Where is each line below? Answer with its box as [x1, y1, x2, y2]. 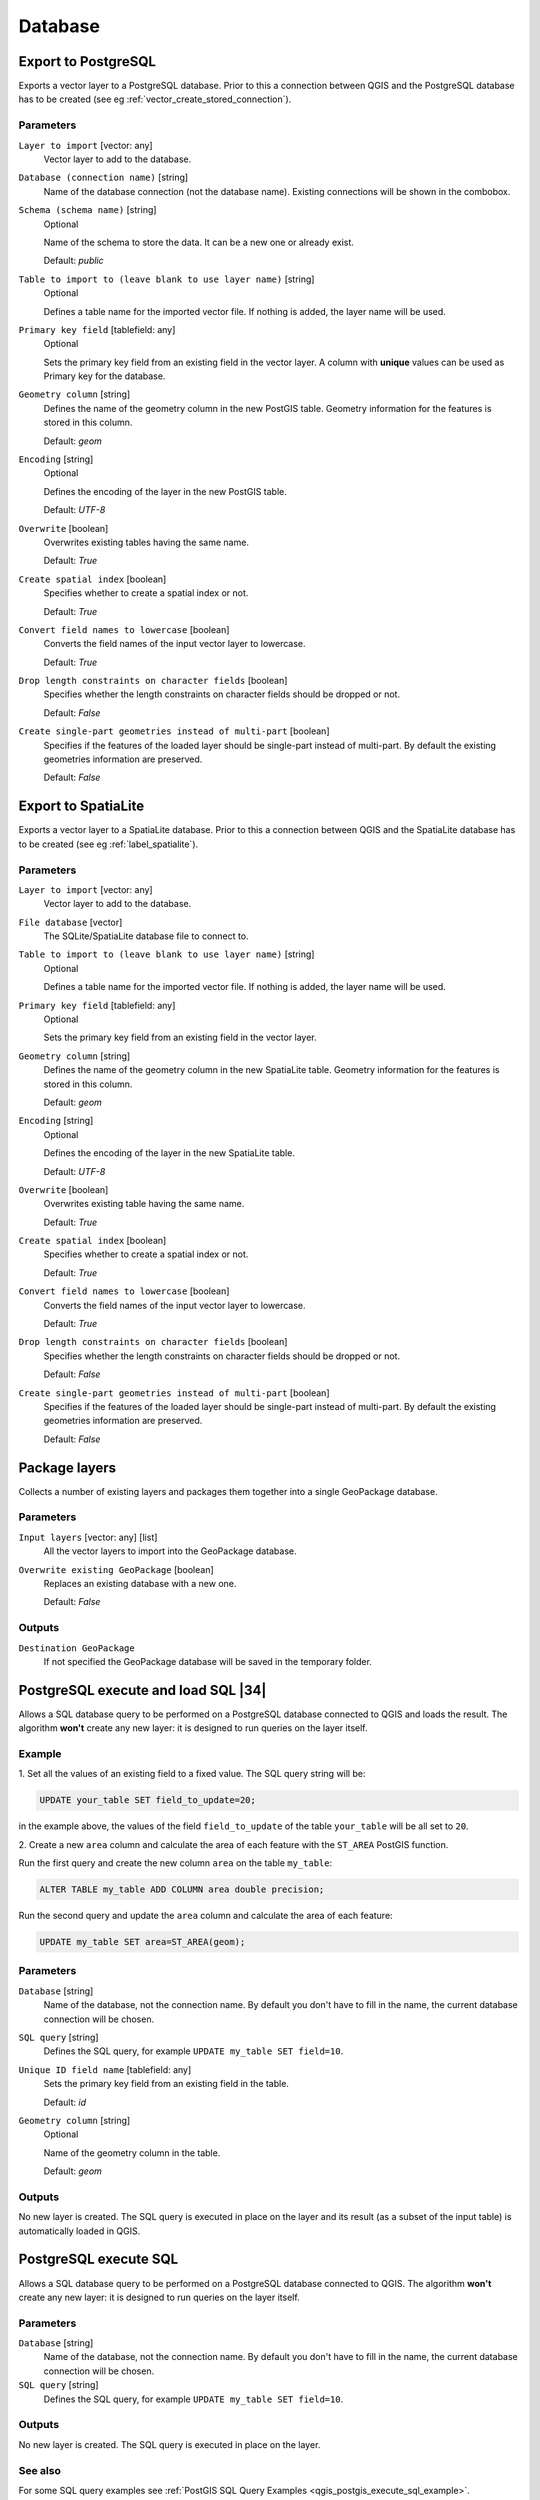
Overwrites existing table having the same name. [43, 1198, 245, 1210]
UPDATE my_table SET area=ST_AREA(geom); [39, 1936, 246, 1948]
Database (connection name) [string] [18, 171, 189, 184]
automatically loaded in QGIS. [18, 2225, 141, 2237]
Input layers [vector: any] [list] [18, 1531, 158, 1543]
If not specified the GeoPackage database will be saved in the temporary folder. [43, 1655, 372, 1667]
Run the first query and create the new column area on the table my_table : [18, 1857, 333, 1869]
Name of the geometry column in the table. [43, 2146, 221, 2159]
